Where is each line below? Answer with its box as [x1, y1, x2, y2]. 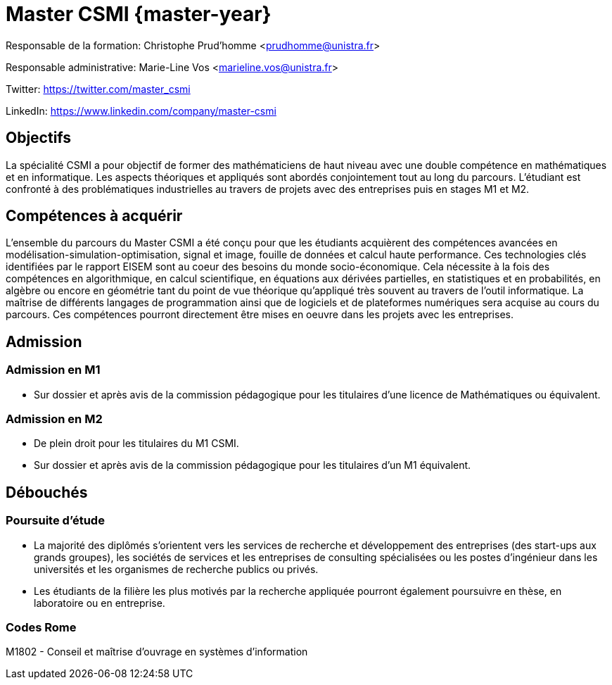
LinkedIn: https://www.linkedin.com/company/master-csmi [6, 104, 276, 117]
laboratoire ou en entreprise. [34, 596, 165, 609]
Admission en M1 [6, 363, 101, 377]
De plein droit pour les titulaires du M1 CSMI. [34, 437, 239, 450]
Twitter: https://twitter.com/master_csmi [6, 82, 191, 95]
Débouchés [6, 483, 88, 501]
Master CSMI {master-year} [6, 2, 272, 26]
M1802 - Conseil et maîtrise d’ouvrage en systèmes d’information [6, 646, 308, 658]
